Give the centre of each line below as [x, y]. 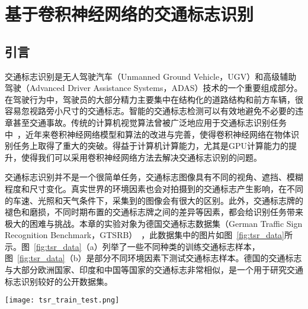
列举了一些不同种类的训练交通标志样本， [181, 246]
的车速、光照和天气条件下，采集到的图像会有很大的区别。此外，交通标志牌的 [154, 200]
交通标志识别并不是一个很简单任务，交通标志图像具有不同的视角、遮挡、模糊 [154, 177]
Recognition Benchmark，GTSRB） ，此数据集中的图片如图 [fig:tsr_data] [145, 235]
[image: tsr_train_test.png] [62, 300]
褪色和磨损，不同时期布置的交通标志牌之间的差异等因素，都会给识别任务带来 [154, 212]
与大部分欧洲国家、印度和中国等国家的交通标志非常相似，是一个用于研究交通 [154, 270]
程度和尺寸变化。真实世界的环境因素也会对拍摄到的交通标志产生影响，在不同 [154, 188]
